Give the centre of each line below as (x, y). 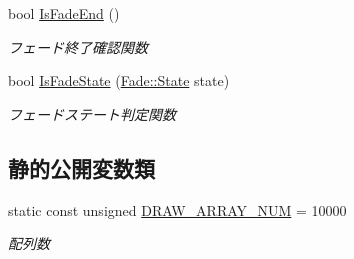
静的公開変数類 (81, 167)
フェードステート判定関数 (92, 113)
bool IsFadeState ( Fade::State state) (119, 80)
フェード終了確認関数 (78, 46)
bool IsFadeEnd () (64, 13)
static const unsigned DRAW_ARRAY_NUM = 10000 (177, 209)
